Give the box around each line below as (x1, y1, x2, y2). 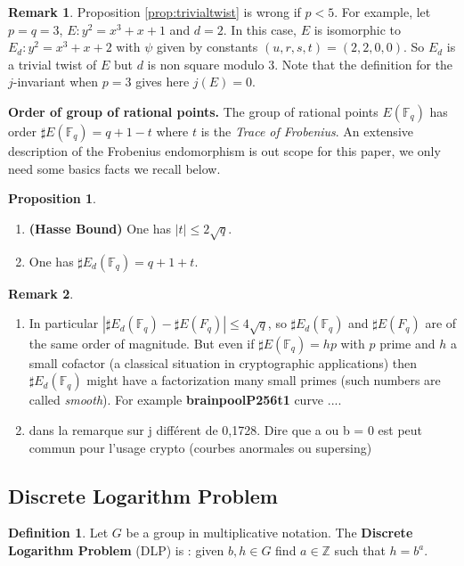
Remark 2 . (8, 283, 74, 302)
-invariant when (12, 72, 99, 91)
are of (425, 314, 457, 332)
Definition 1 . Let (8, 523, 109, 542)
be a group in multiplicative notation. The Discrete (126, 523, 413, 542)
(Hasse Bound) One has (28, 218, 172, 237)
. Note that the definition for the (274, 54, 453, 73)
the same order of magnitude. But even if (28, 333, 255, 352)
